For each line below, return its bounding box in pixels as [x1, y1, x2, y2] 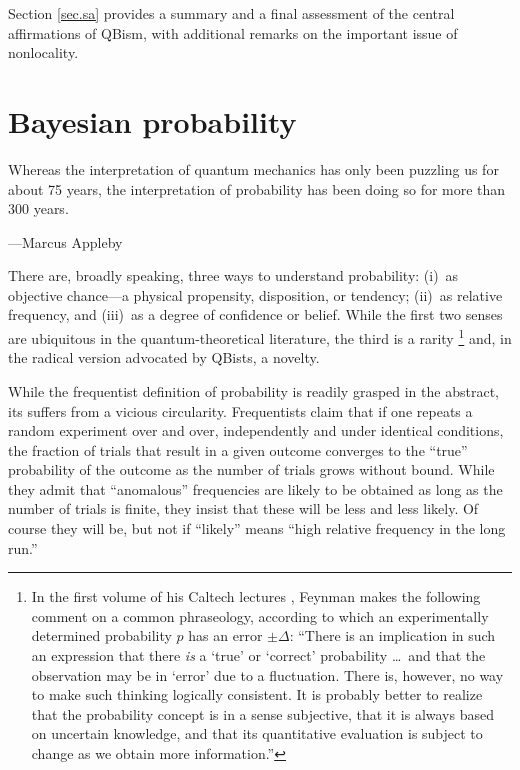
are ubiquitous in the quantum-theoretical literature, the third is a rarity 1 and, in [8, 325, 512, 348]
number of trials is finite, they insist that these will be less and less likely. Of [8, 498, 479, 519]
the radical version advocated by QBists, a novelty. [8, 347, 320, 368]
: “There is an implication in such [289, 625, 496, 646]
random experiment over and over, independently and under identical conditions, [8, 420, 504, 441]
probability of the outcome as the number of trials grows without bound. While [8, 459, 495, 480]
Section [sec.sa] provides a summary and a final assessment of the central [8, 3, 455, 23]
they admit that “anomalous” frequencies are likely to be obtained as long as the [8, 478, 503, 499]
